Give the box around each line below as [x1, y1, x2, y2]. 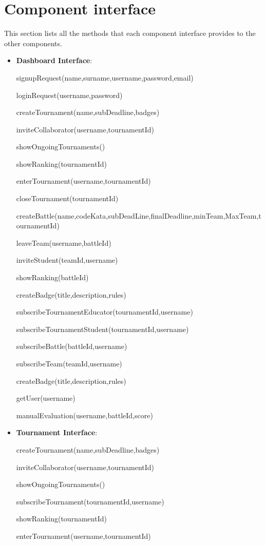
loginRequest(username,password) [16, 89, 123, 100]
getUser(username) [16, 393, 75, 403]
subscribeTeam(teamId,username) [16, 358, 122, 368]
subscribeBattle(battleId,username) [16, 341, 127, 352]
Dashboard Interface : [16, 55, 92, 66]
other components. [4, 37, 62, 48]
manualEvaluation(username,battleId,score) [16, 410, 153, 420]
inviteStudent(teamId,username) [16, 255, 118, 265]
